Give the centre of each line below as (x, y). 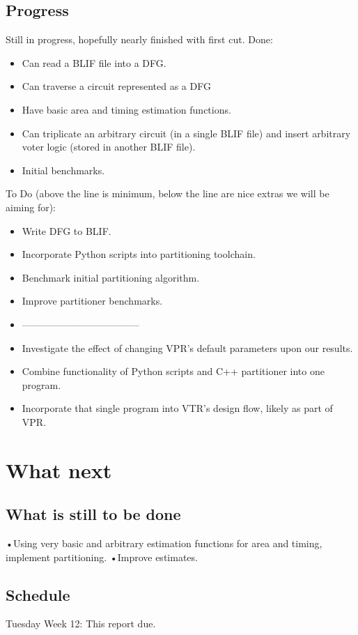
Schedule (38, 594)
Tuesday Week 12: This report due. (81, 623)
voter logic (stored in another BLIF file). (109, 147)
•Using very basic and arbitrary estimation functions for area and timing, (164, 543)
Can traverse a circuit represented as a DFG (116, 86)
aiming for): (31, 207)
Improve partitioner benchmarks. (92, 301)
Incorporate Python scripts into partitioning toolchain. (139, 254)
